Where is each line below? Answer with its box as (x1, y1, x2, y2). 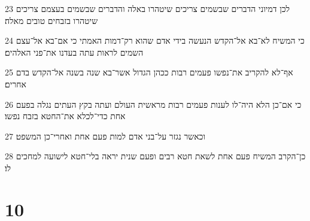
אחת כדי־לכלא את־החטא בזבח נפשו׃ (5, 110, 126, 122)
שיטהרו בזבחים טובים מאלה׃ (5, 14, 98, 26)
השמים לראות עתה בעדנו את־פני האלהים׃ (5, 46, 144, 58)
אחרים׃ (5, 77, 26, 90)
